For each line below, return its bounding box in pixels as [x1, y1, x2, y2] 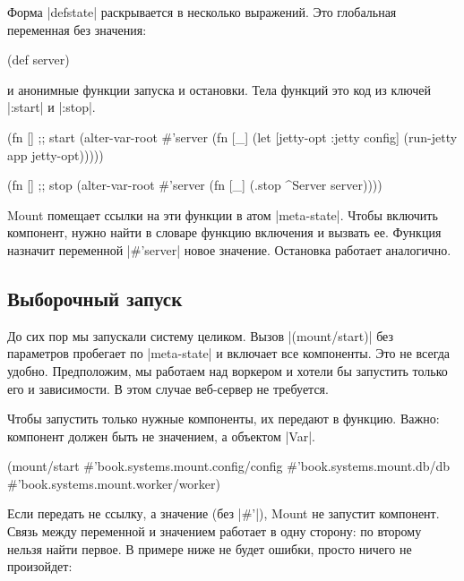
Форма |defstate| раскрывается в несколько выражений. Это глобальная [7, 3, 397, 21]
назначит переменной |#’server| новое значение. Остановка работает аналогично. [7, 240, 451, 259]
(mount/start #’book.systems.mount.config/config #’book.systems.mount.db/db [7, 457, 451, 475]
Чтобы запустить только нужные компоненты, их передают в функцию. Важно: [7, 409, 440, 428]
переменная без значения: [7, 20, 147, 38]
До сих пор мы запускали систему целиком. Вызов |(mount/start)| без [7, 326, 394, 345]
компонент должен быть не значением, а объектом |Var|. [7, 426, 315, 445]
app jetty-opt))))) [7, 145, 104, 164]
